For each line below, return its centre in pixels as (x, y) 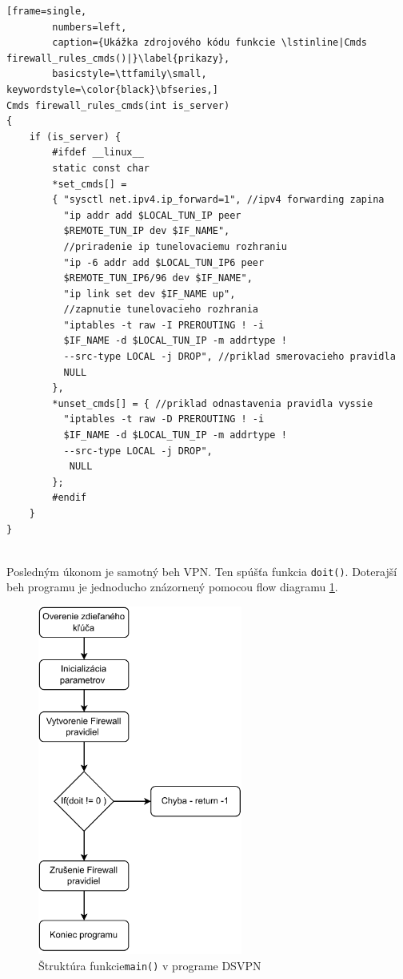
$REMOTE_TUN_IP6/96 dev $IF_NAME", (158, 278)
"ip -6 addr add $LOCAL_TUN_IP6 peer (164, 262)
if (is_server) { (75, 137)
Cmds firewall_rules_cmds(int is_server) (118, 105)
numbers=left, (90, 27)
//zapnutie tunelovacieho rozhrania (161, 310)
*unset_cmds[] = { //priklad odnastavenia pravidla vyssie (213, 403)
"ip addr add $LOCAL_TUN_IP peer (152, 215)
